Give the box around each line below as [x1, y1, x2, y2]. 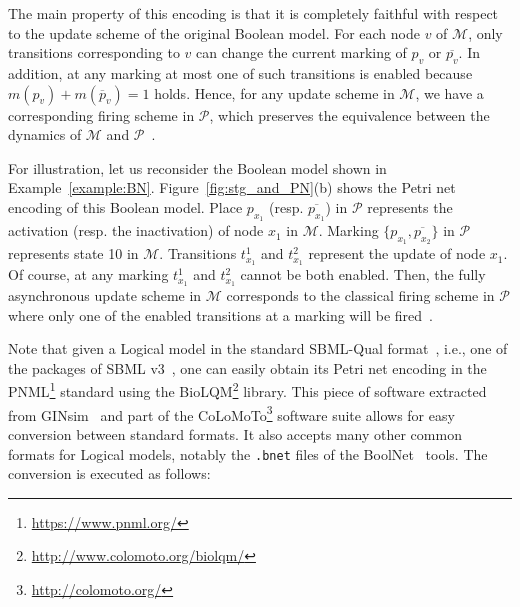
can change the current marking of [196, 42, 407, 63]
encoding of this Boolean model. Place [8, 196, 243, 217]
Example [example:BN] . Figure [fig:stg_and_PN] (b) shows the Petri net [8, 177, 456, 198]
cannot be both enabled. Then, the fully [240, 264, 486, 285]
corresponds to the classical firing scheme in [226, 285, 495, 306]
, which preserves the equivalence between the [209, 104, 490, 125]
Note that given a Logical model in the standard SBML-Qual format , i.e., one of [8, 338, 508, 359]
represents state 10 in [8, 243, 139, 264]
